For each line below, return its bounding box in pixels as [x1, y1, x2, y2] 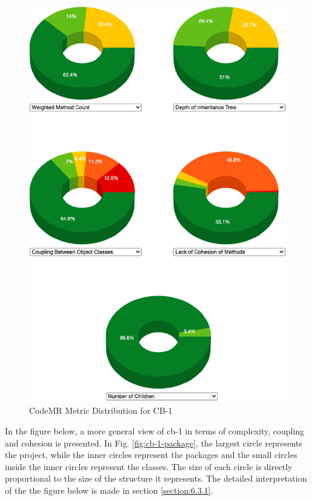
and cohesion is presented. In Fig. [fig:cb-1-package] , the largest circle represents [5, 436, 302, 449]
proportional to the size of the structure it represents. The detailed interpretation [5, 472, 307, 485]
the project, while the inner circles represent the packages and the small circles [5, 448, 297, 461]
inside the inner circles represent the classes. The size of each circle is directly [5, 460, 293, 473]
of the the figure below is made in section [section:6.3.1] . [5, 484, 213, 496]
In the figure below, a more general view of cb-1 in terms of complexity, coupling [5, 425, 305, 437]
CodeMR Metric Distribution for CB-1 [29, 404, 173, 417]
